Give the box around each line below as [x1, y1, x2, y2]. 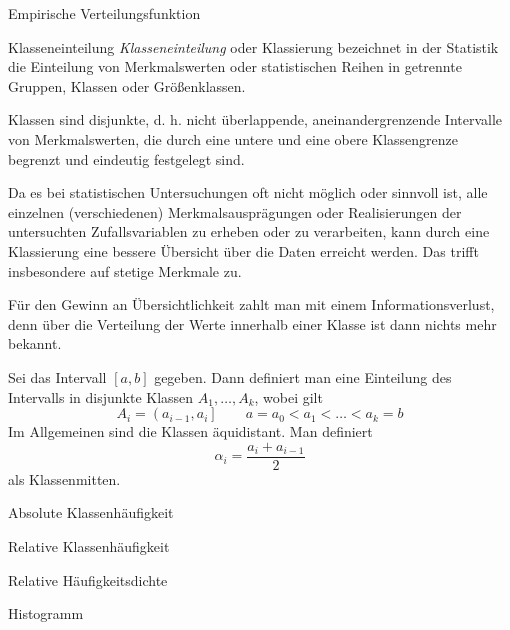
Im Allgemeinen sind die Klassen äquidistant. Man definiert [8, 421, 373, 442]
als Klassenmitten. [8, 468, 121, 489]
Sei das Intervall [8, 366, 107, 387]
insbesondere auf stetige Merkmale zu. [8, 260, 242, 281]
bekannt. [8, 333, 62, 354]
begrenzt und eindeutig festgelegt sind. [8, 148, 245, 169]
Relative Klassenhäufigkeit [8, 535, 170, 556]
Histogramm [8, 603, 84, 624]
